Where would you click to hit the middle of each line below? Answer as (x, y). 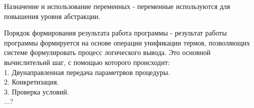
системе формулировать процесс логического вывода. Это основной (107, 52)
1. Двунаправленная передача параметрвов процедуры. (87, 72)
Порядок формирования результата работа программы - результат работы (115, 33)
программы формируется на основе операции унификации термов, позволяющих (127, 42)
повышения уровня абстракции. (52, 16)
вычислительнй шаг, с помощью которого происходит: (87, 62)
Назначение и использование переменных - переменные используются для (117, 6)
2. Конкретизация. (32, 82)
